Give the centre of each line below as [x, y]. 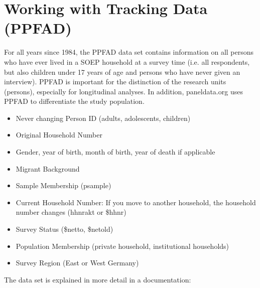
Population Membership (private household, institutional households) [122, 246]
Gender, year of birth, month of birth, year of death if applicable [115, 152]
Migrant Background [48, 168]
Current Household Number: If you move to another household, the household [136, 202]
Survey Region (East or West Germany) [77, 263]
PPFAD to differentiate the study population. [74, 101]
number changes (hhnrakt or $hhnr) [71, 212]
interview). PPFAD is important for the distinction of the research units [115, 82]
